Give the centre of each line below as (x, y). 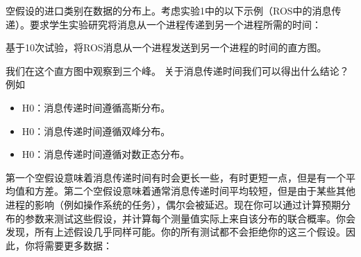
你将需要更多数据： (68, 245)
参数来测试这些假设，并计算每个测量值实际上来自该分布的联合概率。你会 (190, 218)
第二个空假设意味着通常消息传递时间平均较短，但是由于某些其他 (209, 191)
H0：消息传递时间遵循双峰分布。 (96, 131)
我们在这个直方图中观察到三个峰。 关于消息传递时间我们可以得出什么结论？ (177, 70)
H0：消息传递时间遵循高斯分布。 (96, 107)
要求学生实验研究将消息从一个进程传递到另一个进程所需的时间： (175, 24)
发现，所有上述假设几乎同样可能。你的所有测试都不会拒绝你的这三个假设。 (176, 232)
